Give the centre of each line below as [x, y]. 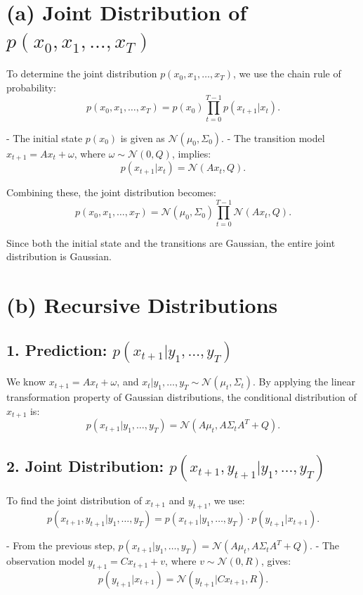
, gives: [276, 561]
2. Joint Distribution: [85, 465]
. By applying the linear [304, 382]
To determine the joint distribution [82, 73]
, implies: [191, 153]
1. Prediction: [57, 349]
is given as [143, 137]
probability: [31, 87]
